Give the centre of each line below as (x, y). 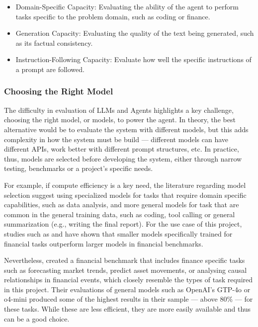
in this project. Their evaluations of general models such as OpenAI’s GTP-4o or (127, 289)
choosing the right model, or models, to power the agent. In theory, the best (120, 120)
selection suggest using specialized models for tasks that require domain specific (125, 195)
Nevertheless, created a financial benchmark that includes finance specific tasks (125, 260)
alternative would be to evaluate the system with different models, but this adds (126, 129)
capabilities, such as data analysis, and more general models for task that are (122, 204)
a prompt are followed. (50, 69)
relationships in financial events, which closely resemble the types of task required (129, 280)
